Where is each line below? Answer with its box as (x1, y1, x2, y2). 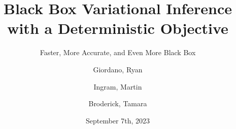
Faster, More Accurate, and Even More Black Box (40, 47, 196, 58)
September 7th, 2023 (85, 115, 150, 125)
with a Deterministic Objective (7, 18, 228, 38)
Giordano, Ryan (93, 64, 143, 74)
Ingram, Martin (93, 81, 142, 92)
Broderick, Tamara (88, 98, 147, 109)
